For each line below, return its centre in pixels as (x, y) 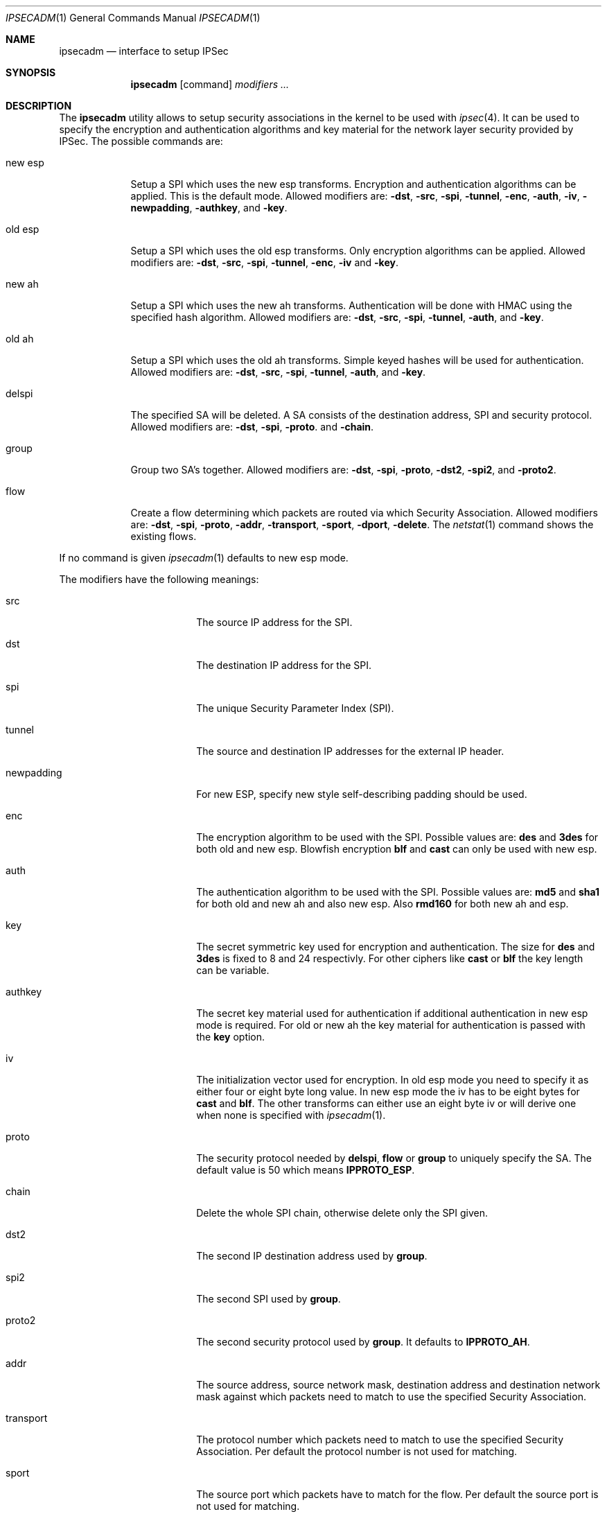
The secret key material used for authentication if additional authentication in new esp (392, 1013)
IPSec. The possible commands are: (141, 141)
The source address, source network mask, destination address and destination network (398, 1385)
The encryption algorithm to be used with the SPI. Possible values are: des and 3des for (397, 837)
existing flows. (164, 536)
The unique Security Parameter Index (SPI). (295, 708)
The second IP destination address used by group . (312, 1256)
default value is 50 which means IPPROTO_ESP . (306, 1170)
